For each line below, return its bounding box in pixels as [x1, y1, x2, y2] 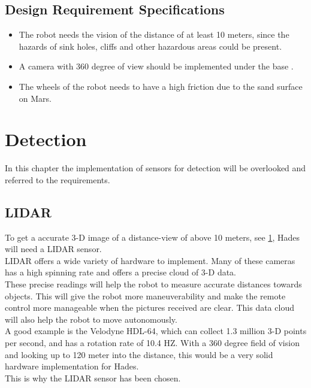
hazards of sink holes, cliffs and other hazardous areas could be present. [19, 40, 282, 52]
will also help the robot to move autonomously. [5, 313, 177, 325]
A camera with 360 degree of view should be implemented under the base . [19, 60, 294, 72]
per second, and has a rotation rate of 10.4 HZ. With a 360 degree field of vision [5, 337, 300, 349]
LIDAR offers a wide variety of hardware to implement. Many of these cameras [5, 254, 295, 266]
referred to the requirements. [5, 173, 110, 186]
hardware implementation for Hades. [5, 360, 139, 372]
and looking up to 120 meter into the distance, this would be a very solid [5, 348, 273, 360]
